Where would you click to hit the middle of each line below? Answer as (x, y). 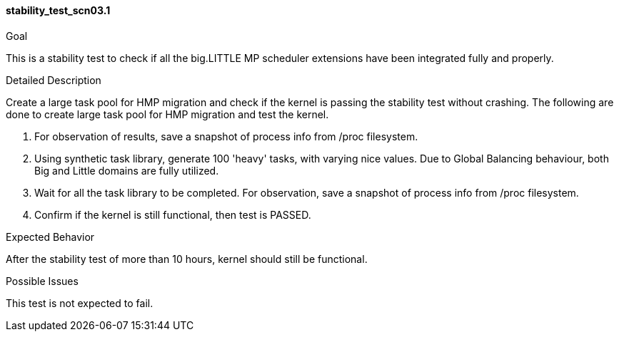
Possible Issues (42, 281)
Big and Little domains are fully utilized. (127, 170)
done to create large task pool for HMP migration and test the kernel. (167, 114)
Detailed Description (54, 80)
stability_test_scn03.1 (58, 10)
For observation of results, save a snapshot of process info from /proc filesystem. (226, 136)
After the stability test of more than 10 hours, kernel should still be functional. (187, 259)
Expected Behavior (50, 237)
